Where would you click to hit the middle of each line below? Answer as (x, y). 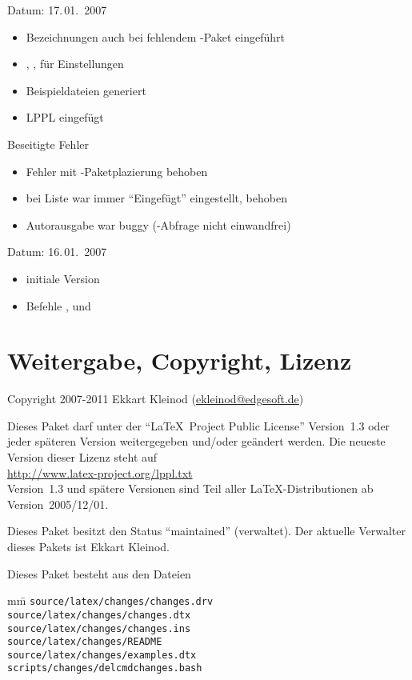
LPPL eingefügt (65, 117)
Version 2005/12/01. (58, 504)
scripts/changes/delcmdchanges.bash (105, 668)
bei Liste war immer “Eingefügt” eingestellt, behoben (156, 198)
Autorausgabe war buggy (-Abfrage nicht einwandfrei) (158, 224)
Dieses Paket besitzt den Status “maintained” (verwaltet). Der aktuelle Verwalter (207, 531)
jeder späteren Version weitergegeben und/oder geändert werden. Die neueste (196, 441)
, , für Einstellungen (75, 64)
